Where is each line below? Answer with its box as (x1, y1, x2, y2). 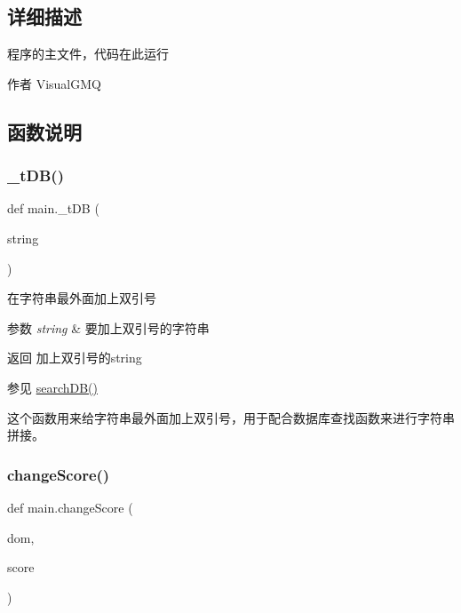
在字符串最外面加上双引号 (7, 289, 156, 307)
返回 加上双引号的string (7, 348, 142, 367)
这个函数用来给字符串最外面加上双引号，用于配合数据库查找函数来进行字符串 (7, 408, 455, 426)
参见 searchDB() (7, 378, 98, 396)
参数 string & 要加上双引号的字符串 (7, 318, 210, 337)
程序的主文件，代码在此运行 (7, 44, 169, 63)
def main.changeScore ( (7, 498, 133, 516)
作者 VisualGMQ (7, 74, 101, 92)
